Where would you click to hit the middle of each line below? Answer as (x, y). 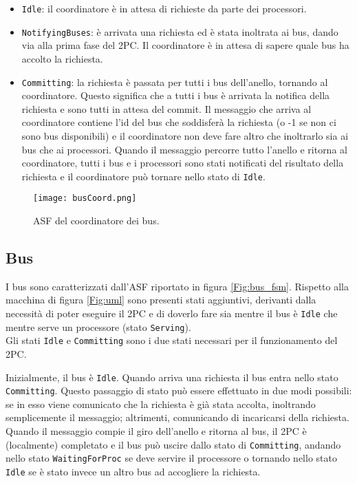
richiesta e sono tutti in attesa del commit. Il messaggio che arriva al (166, 108)
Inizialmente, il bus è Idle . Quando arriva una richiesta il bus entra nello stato (172, 377)
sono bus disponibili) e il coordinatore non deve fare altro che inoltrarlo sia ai (185, 135)
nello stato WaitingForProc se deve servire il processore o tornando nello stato (171, 458)
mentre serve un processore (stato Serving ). (98, 326)
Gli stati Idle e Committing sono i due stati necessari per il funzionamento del (172, 340)
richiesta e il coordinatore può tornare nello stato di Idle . (143, 176)
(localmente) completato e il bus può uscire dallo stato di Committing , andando (173, 444)
